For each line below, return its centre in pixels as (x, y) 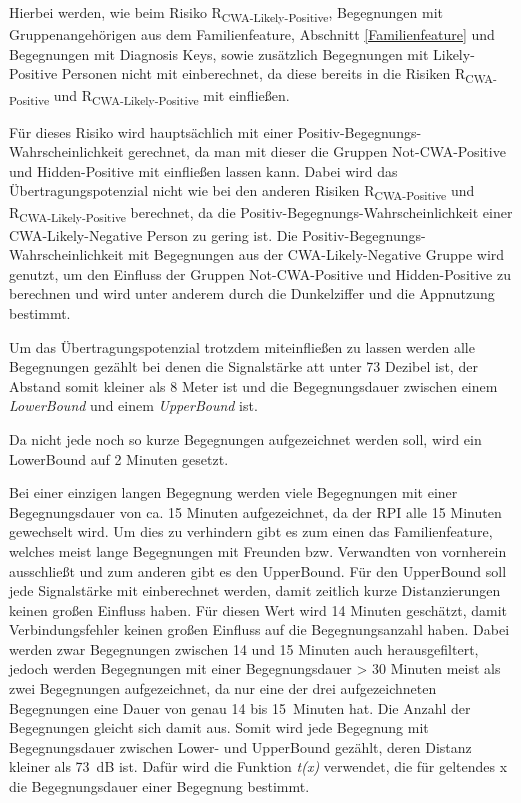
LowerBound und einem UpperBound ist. (133, 405)
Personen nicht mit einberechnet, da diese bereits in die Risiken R (263, 73)
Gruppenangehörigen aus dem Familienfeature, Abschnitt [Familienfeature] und (252, 34)
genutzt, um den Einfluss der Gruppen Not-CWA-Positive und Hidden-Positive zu (260, 273)
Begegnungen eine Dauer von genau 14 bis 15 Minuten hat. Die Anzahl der (240, 707)
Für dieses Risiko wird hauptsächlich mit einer (151, 131)
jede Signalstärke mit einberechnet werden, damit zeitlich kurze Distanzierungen (255, 590)
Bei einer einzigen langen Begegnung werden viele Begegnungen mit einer (233, 492)
